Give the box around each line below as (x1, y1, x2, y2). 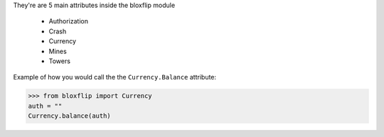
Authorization (48, 17, 89, 26)
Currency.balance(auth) (28, 112, 112, 120)
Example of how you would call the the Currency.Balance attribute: (13, 73, 217, 82)
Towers (48, 57, 71, 65)
